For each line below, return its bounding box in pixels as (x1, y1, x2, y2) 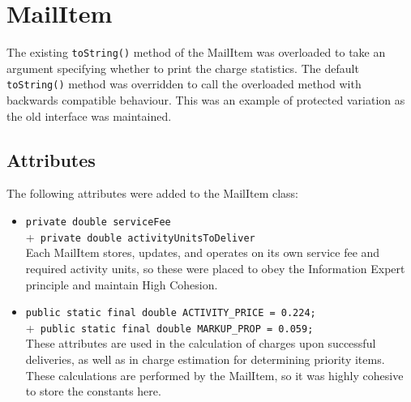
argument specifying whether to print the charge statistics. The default (6, 59, 359, 76)
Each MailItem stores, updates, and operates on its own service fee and (25, 244, 380, 261)
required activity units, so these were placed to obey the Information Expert (25, 259, 405, 276)
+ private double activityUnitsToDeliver (25, 228, 255, 245)
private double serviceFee (25, 216, 171, 229)
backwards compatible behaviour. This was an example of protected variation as (6, 92, 405, 109)
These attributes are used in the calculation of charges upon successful (25, 335, 376, 352)
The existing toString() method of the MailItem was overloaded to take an (6, 44, 386, 61)
